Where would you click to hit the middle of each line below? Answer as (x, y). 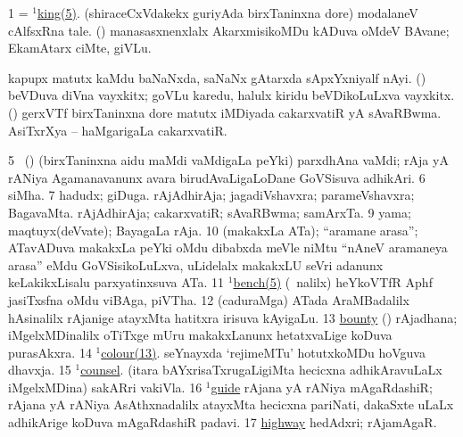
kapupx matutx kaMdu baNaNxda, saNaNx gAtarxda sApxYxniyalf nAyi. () (217, 77)
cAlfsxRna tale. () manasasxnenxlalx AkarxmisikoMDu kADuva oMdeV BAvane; (229, 30)
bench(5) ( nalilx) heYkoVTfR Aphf (333, 282)
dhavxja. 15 (40, 370)
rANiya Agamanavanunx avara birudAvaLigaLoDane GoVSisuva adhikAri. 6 (217, 177)
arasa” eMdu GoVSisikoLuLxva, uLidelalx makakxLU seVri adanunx (196, 264)
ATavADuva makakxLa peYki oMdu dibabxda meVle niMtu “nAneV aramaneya (228, 247)
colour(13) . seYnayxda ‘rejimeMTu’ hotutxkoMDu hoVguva (263, 352)
